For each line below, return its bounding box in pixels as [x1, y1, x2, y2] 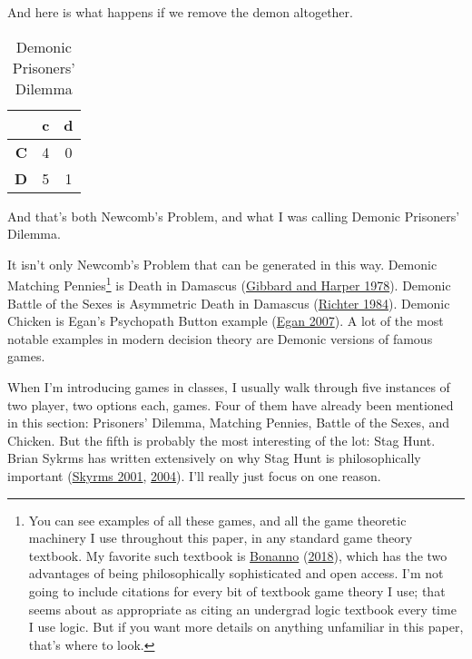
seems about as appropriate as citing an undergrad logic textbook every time [28, 599, 457, 618]
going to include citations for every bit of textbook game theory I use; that [28, 581, 446, 600]
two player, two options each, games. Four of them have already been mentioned [7, 395, 454, 414]
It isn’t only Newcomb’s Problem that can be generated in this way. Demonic [7, 254, 438, 273]
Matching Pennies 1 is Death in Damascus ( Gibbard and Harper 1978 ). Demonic [7, 273, 451, 295]
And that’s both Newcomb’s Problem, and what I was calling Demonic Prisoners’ [7, 206, 460, 225]
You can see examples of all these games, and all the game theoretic [28, 510, 407, 529]
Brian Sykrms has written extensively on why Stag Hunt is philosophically [7, 448, 421, 467]
